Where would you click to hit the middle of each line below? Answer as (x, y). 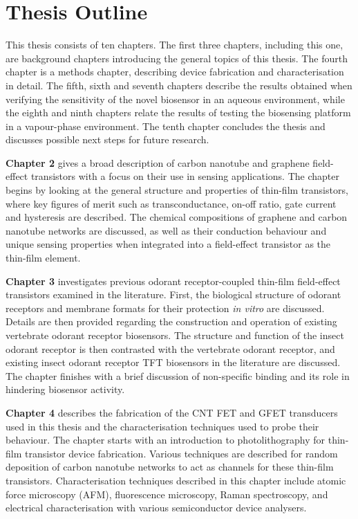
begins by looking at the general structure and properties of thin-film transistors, (177, 190)
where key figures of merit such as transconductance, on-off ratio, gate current (171, 203)
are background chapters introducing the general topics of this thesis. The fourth (177, 58)
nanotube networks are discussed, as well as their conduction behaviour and (166, 230)
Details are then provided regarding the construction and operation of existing (171, 321)
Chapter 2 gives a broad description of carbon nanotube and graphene (158, 162)
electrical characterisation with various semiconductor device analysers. (156, 508)
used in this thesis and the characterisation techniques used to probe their (162, 426)
